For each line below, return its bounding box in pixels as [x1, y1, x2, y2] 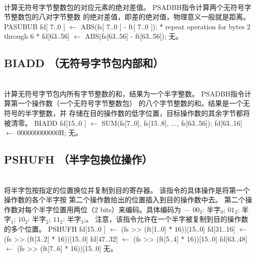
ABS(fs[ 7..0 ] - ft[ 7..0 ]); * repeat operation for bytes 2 [81, 21, 251, 31]
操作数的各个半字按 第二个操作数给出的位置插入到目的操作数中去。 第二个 [4, 194, 246, 205]
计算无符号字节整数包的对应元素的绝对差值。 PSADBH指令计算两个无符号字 [4, 1, 252, 12]
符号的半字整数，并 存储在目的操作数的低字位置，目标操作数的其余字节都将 [4, 107, 250, 118]
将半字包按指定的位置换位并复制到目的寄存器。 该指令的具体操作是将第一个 [4, 184, 250, 195]
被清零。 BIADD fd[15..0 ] [4, 117, 86, 128]
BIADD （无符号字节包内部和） [4, 55, 164, 71]
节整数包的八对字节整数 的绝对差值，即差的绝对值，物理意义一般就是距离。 [4, 11, 250, 22]
